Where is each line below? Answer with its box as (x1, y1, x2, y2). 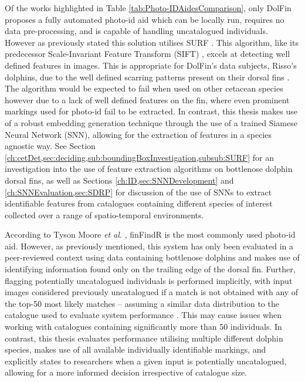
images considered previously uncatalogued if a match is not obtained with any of (5, 286, 299, 298)
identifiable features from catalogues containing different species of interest (5, 197, 273, 209)
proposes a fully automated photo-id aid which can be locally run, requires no (5, 13, 284, 25)
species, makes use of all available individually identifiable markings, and (5, 343, 266, 356)
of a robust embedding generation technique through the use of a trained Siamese (5, 116, 297, 129)
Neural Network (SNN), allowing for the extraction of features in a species (5, 128, 272, 140)
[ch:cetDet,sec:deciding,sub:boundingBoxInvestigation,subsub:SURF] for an (5, 151, 274, 163)
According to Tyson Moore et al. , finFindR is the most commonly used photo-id (5, 228, 296, 241)
